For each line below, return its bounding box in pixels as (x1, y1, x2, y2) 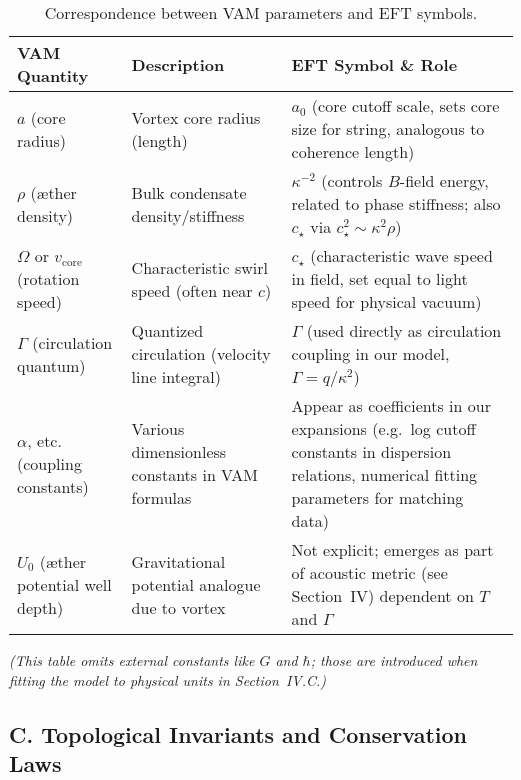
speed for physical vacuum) (291, 290, 482, 313)
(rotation (17, 267, 80, 290)
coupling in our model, (291, 342, 450, 365)
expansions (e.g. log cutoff (291, 417, 476, 440)
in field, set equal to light (291, 267, 468, 290)
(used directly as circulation (306, 319, 502, 342)
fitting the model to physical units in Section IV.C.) (9, 669, 327, 690)
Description (131, 52, 225, 76)
